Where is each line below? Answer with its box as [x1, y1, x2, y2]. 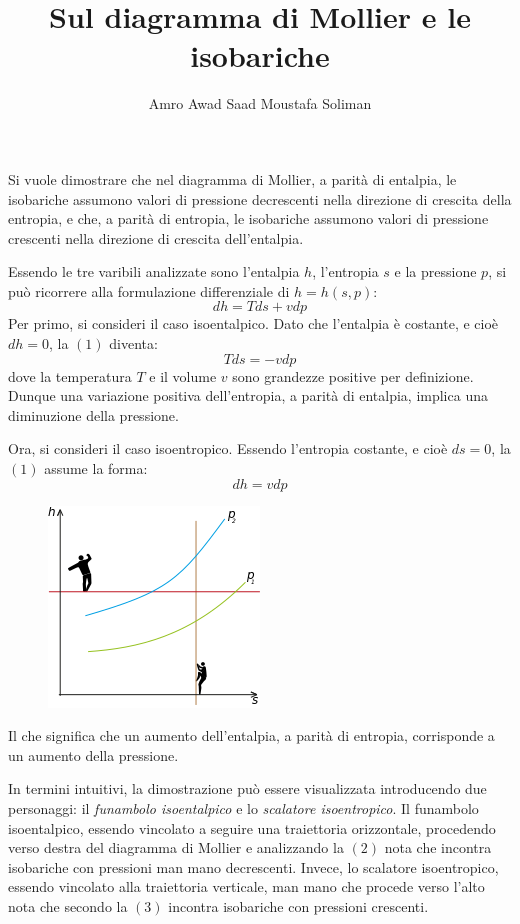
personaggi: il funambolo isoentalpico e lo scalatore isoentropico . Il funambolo [8, 798, 479, 818]
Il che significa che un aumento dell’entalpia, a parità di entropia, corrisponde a [8, 725, 495, 746]
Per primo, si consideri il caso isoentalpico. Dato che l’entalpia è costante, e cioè [8, 313, 499, 334]
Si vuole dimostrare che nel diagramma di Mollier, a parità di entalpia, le [8, 168, 457, 189]
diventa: [109, 333, 158, 354]
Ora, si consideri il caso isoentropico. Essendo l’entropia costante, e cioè [8, 438, 448, 459]
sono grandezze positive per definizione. [232, 365, 474, 386]
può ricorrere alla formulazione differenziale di [8, 280, 290, 301]
